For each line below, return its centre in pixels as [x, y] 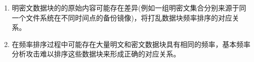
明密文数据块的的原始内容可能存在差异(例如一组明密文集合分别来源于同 [129, 7]
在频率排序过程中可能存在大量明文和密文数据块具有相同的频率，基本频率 [131, 44]
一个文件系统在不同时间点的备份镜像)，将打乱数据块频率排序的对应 [122, 17]
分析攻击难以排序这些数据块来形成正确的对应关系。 [96, 54]
